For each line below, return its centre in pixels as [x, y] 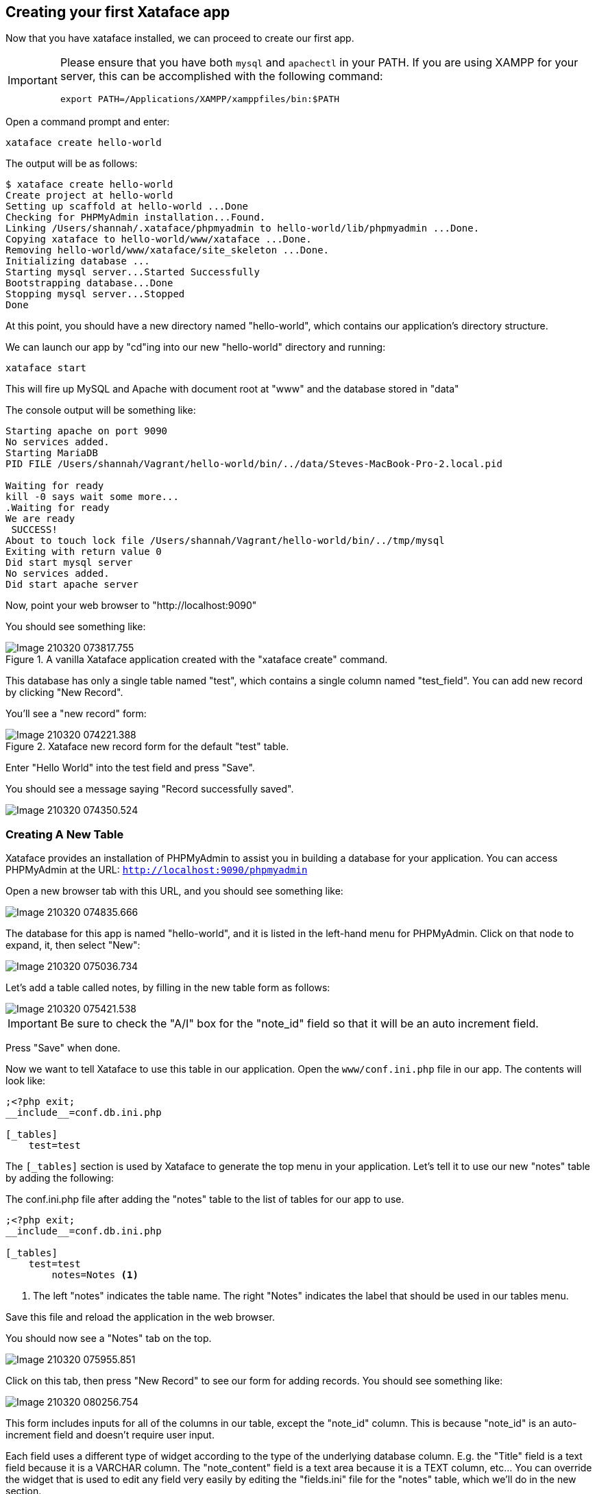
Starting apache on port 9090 [87, 431]
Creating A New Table [65, 834]
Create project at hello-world [89, 196]
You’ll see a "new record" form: [76, 714]
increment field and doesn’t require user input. [110, 1435]
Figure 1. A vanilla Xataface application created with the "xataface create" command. [197, 660]
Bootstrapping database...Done [89, 283]
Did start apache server [72, 585]
